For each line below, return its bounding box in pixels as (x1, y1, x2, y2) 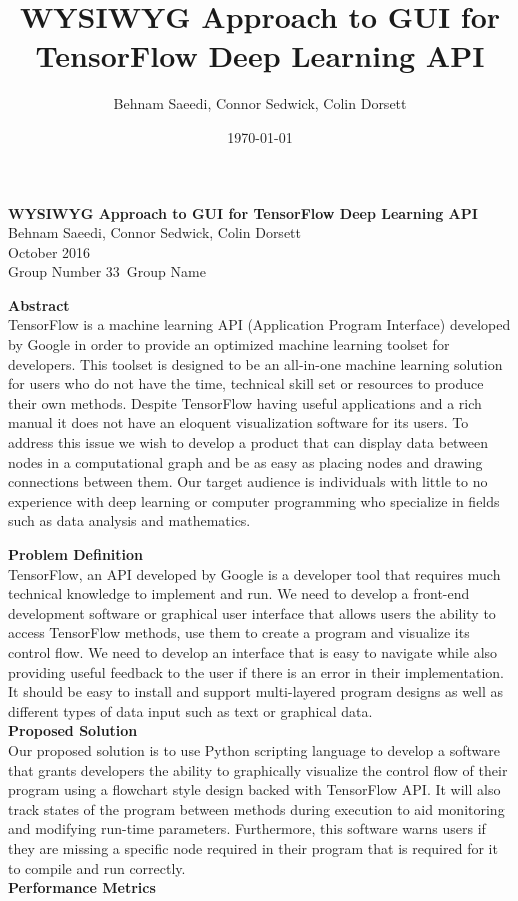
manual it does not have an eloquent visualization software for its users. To (8, 412, 469, 433)
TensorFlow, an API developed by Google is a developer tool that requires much (8, 563, 501, 584)
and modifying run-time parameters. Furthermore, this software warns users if (8, 818, 486, 839)
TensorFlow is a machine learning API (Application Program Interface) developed (8, 314, 511, 335)
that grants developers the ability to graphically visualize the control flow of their (8, 759, 508, 780)
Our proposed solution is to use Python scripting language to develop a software (8, 739, 500, 760)
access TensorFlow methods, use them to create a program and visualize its (8, 622, 470, 643)
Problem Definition (8, 544, 144, 564)
